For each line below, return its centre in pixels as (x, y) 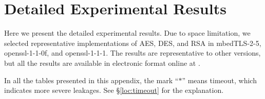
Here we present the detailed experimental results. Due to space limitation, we (127, 33)
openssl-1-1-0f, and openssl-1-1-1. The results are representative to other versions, (132, 53)
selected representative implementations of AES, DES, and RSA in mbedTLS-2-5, (133, 43)
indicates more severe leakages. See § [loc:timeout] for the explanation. (114, 90)
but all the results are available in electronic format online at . (102, 63)
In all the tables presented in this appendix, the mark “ (91, 80)
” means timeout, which (219, 80)
